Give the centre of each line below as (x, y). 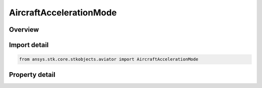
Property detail (32, 75)
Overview (24, 30)
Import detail (29, 45)
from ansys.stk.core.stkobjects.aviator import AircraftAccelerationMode (109, 59)
